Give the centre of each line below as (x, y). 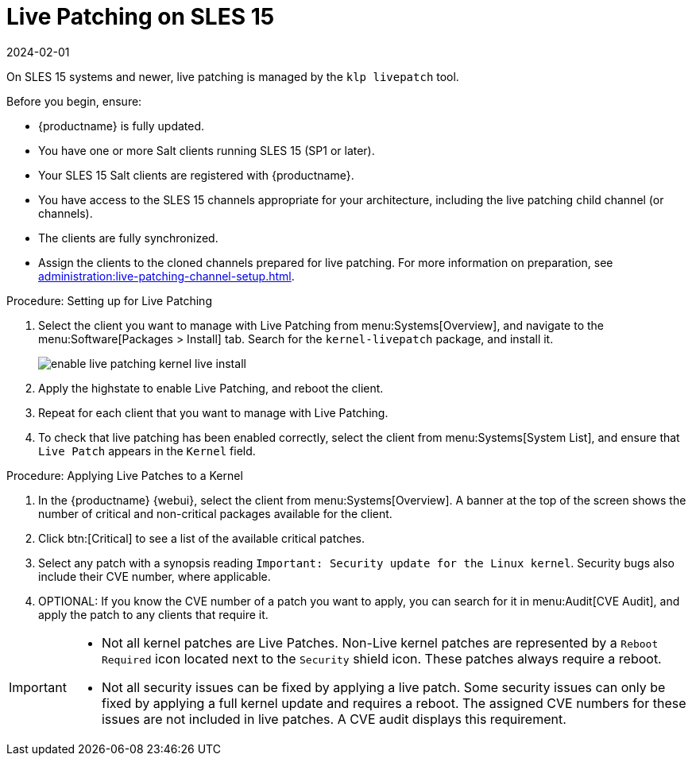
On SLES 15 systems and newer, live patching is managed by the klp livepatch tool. (233, 76)
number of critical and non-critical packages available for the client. (215, 513)
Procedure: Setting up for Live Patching (109, 300)
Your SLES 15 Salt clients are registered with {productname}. (196, 175)
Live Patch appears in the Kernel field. (147, 451)
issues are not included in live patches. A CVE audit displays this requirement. (334, 719)
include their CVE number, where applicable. (155, 576)
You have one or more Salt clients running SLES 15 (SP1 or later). (207, 150)
